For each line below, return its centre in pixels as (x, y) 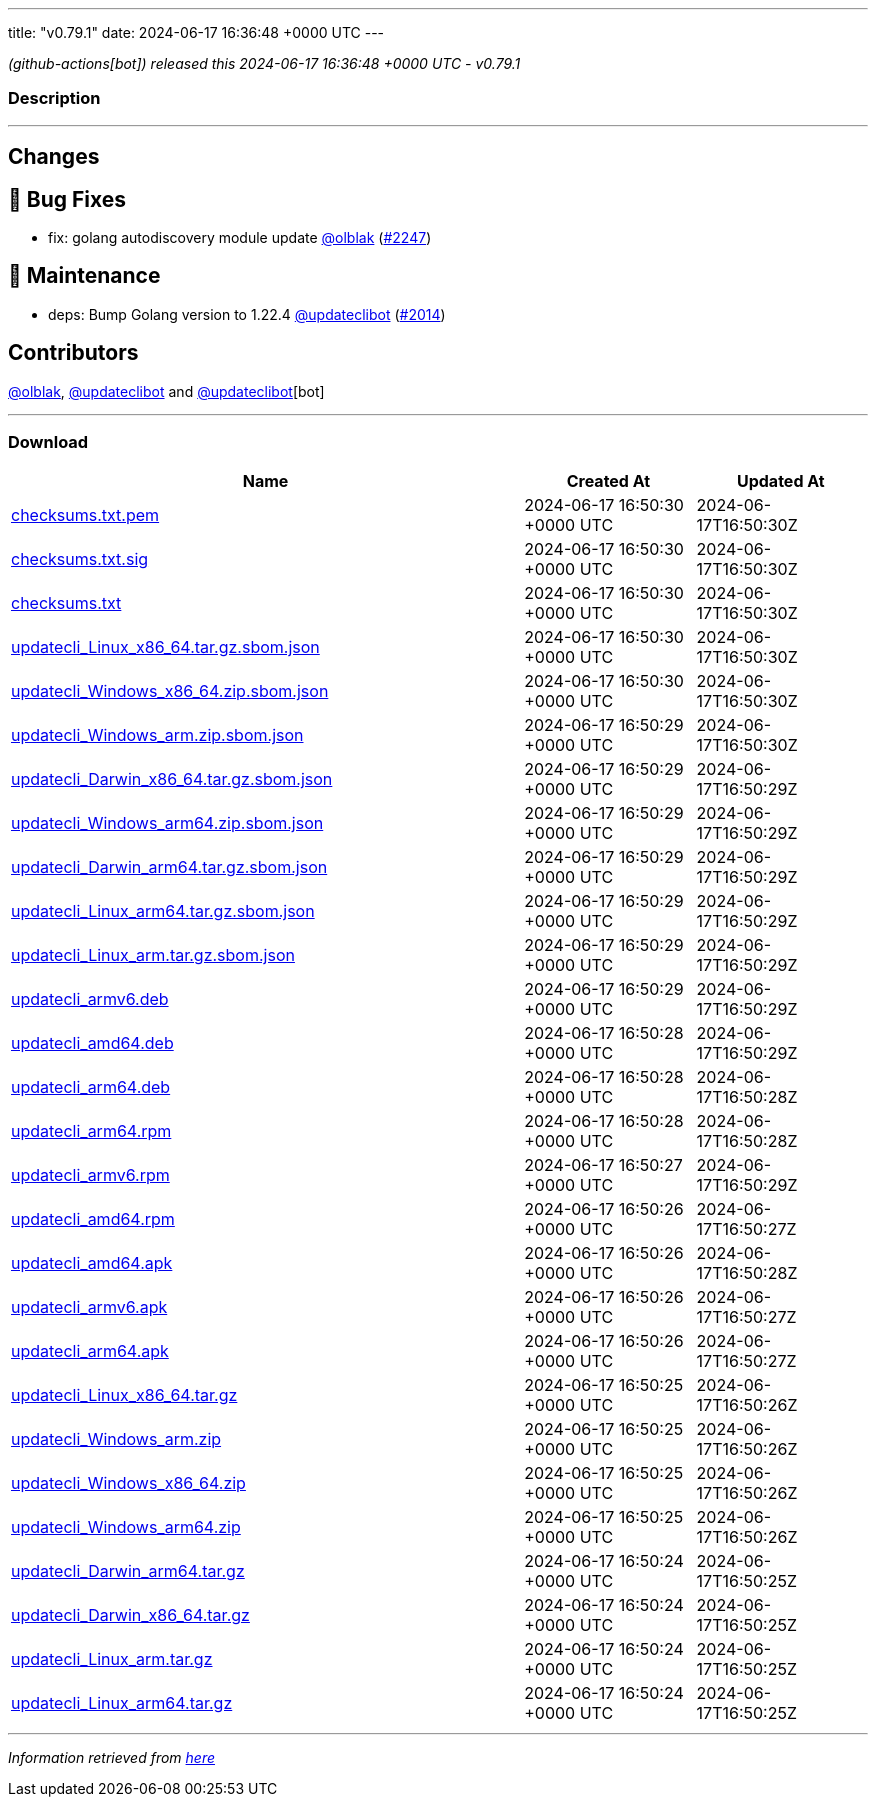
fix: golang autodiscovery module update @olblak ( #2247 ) (240, 238)
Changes (54, 157)
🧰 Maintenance (84, 276)
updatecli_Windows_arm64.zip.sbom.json (167, 823)
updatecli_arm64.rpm (91, 1131)
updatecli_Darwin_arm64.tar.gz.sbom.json (169, 867)
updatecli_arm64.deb (91, 1087)
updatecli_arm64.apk (90, 1351)
